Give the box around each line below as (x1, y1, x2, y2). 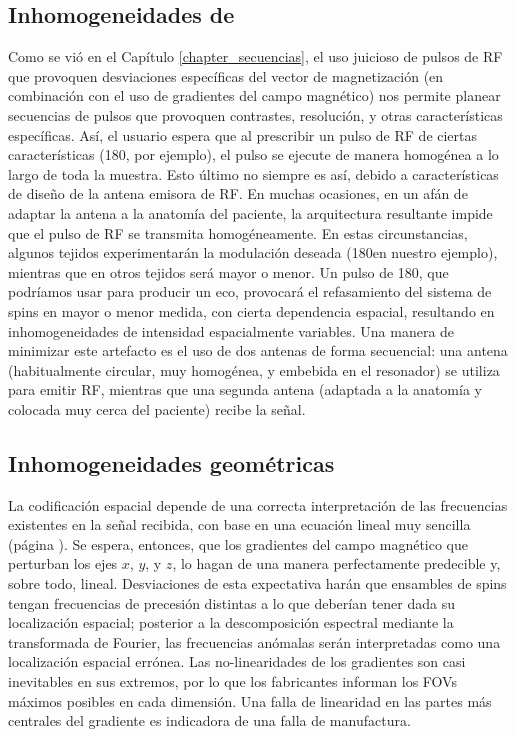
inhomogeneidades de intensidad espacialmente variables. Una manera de (8, 320, 455, 341)
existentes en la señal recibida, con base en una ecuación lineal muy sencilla (8, 514, 471, 535)
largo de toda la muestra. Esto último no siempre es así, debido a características (8, 163, 499, 184)
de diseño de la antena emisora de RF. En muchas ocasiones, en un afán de (8, 183, 468, 204)
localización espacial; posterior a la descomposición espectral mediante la (8, 612, 454, 633)
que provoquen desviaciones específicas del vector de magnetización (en (8, 65, 444, 86)
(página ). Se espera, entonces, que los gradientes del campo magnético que (8, 533, 469, 554)
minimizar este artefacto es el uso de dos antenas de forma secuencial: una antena (8, 340, 508, 361)
